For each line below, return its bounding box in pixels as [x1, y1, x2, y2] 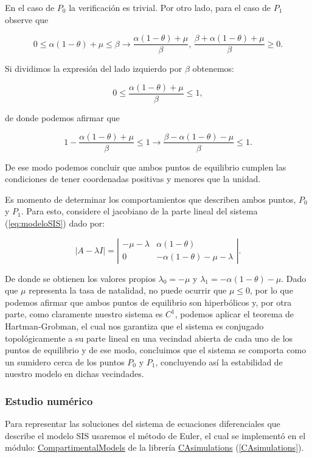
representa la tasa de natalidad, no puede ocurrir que [29, 284, 227, 297]
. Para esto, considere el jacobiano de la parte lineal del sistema [21, 205, 258, 217]
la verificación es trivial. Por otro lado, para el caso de [69, 1, 271, 13]
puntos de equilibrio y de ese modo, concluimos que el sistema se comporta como [5, 343, 307, 356]
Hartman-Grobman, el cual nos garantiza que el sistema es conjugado [5, 319, 264, 332]
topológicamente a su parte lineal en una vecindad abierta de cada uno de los [5, 331, 293, 344]
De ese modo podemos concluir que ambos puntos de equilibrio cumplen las [5, 160, 286, 173]
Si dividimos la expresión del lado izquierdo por [5, 62, 182, 75]
